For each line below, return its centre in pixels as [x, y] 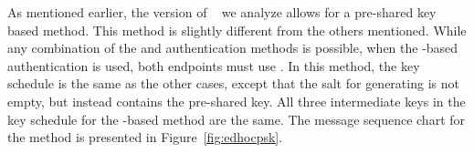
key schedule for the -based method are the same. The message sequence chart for [237, 119]
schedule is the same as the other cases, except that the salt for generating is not [233, 83]
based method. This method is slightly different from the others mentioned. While [237, 30]
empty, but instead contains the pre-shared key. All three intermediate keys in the [237, 101]
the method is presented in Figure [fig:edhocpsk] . [145, 137]
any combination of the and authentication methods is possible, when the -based [233, 48]
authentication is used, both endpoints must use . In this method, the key [214, 65]
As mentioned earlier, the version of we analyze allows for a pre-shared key [222, 12]
